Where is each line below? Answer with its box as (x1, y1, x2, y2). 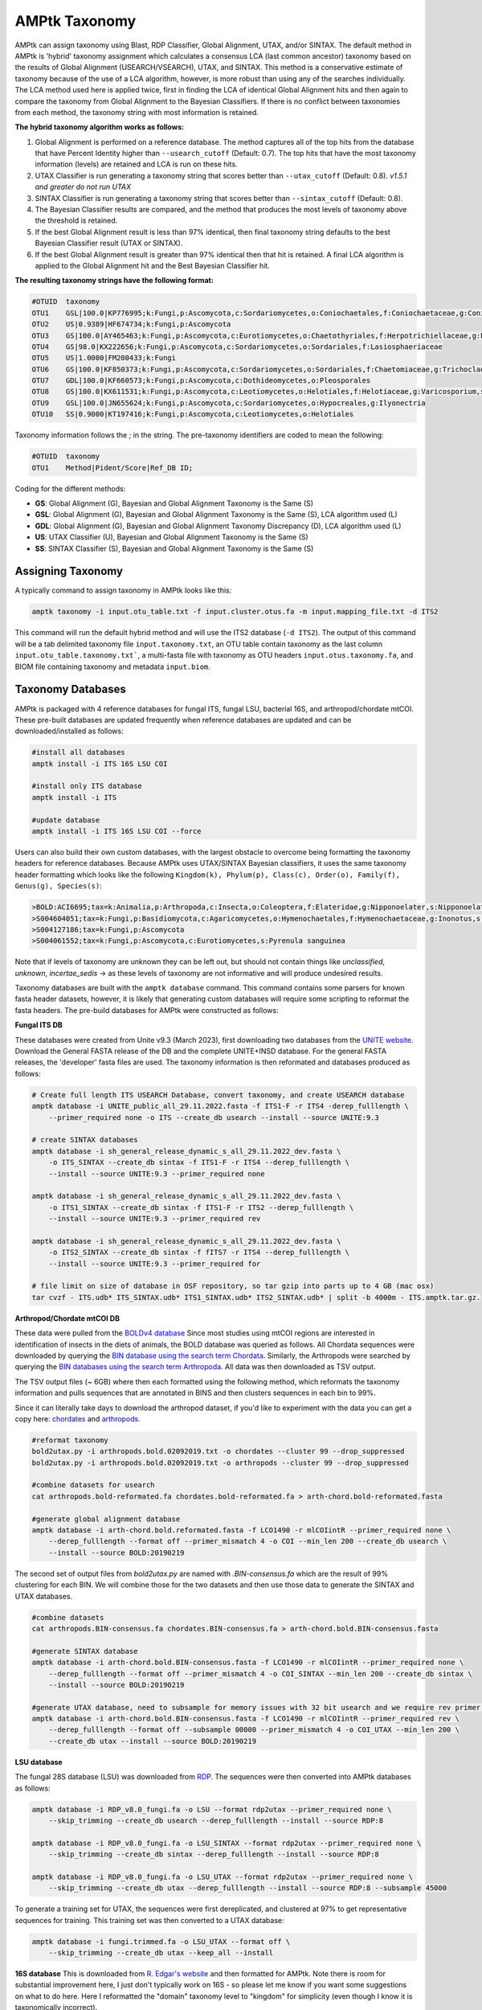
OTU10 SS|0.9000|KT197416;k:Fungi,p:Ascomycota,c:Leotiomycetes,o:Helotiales (31, 410, 354, 419)
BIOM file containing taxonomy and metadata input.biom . (14, 662, 210, 671)
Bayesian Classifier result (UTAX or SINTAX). (35, 238, 183, 248)
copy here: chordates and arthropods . (14, 1413, 141, 1423)
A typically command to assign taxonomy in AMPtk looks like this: (14, 585, 232, 595)
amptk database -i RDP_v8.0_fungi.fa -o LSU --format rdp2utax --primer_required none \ (31, 1805, 393, 1814)
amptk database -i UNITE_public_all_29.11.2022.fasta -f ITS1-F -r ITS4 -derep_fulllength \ (31, 1101, 409, 1111)
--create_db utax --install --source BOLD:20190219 (48, 1737, 257, 1745)
